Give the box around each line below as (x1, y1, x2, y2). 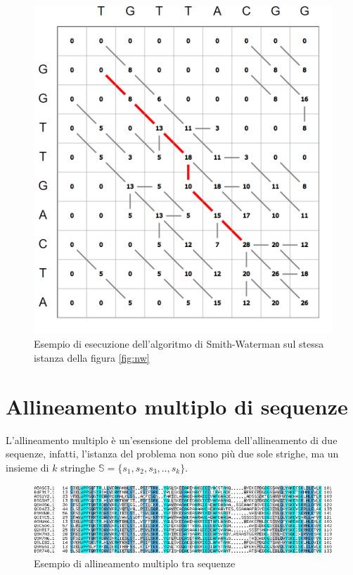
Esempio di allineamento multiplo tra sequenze (34, 556, 236, 571)
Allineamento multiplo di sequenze (6, 391, 348, 420)
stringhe (60, 460, 96, 474)
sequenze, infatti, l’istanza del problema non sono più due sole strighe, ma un (6, 446, 339, 461)
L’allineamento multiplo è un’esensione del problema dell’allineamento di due (6, 432, 338, 447)
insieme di (6, 460, 49, 474)
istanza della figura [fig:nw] (34, 350, 150, 365)
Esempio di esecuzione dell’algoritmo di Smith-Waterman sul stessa (34, 336, 324, 351)
